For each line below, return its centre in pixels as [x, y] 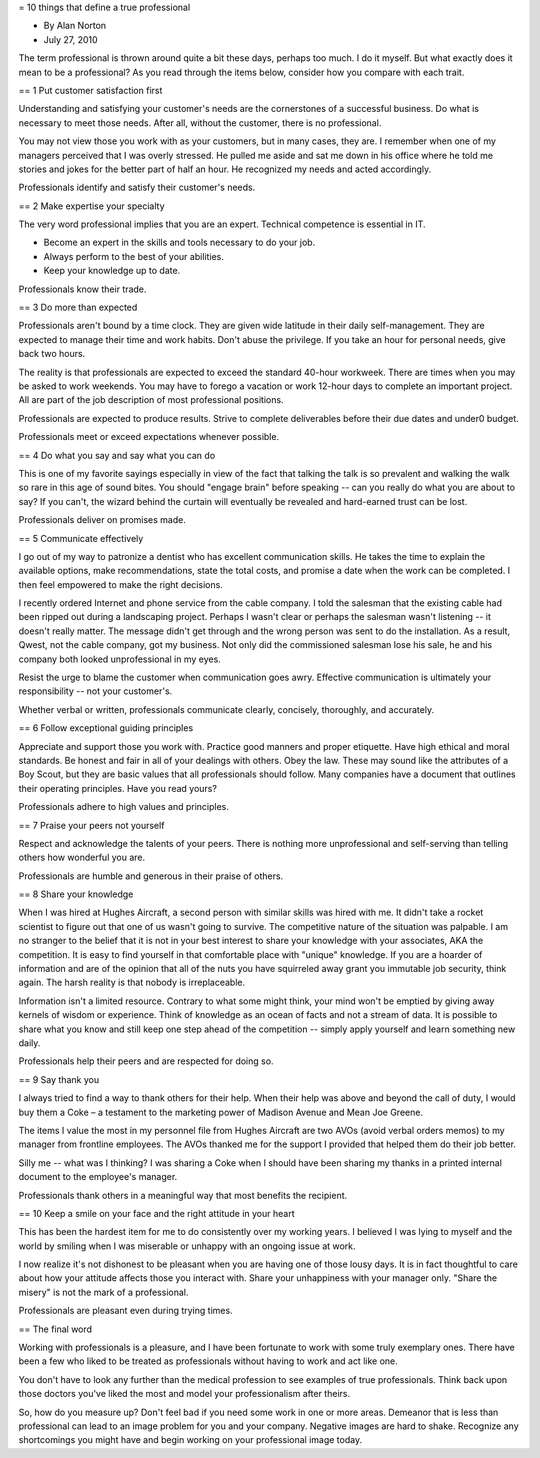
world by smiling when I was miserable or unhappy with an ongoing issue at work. [187, 1246]
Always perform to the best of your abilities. [133, 256]
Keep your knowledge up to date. [112, 271]
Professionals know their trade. [82, 289]
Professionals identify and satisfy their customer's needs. [137, 187]
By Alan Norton [75, 26]
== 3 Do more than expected [78, 307]
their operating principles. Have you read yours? [117, 788]
